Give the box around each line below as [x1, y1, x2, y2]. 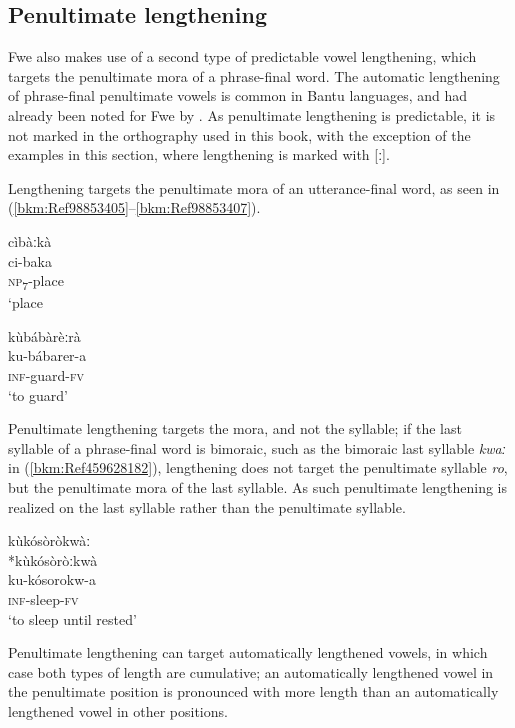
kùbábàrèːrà [8, 325, 81, 346]
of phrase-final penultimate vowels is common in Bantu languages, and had [8, 85, 468, 106]
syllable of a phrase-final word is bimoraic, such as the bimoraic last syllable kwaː [8, 437, 506, 458]
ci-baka [8, 250, 52, 271]
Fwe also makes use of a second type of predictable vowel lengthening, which [8, 46, 477, 67]
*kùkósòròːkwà [8, 549, 98, 570]
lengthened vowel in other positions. [8, 700, 228, 721]
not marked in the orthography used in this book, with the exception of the [8, 124, 471, 145]
